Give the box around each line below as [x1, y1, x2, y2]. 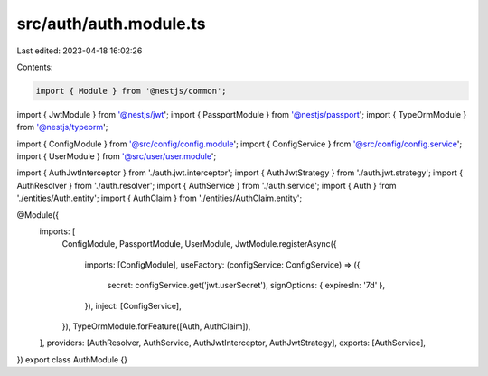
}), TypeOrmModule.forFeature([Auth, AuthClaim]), [61, 321, 251, 332]
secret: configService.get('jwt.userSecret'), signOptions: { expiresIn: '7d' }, [107, 280, 386, 291]
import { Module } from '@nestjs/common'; [35, 86, 227, 96]
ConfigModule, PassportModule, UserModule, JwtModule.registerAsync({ [61, 239, 338, 249]
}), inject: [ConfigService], [84, 300, 183, 311]
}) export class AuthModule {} [16, 353, 128, 365]
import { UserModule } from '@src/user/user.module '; [16, 151, 217, 162]
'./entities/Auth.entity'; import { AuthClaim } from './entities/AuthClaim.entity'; [16, 193, 303, 203]
